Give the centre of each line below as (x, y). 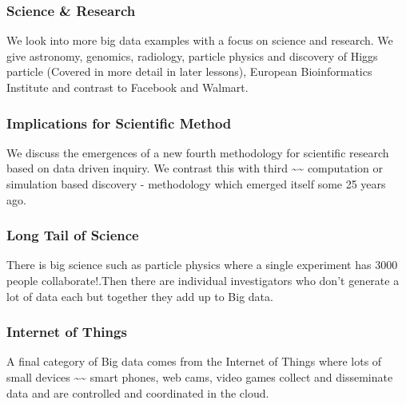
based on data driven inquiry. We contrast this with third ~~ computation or (195, 168)
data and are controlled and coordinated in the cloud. (138, 392)
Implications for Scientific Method (119, 123)
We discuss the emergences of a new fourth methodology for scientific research (198, 152)
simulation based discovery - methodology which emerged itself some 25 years (196, 184)
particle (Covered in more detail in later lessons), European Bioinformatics (189, 71)
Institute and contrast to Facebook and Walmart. (127, 87)
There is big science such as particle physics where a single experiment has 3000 (202, 265)
